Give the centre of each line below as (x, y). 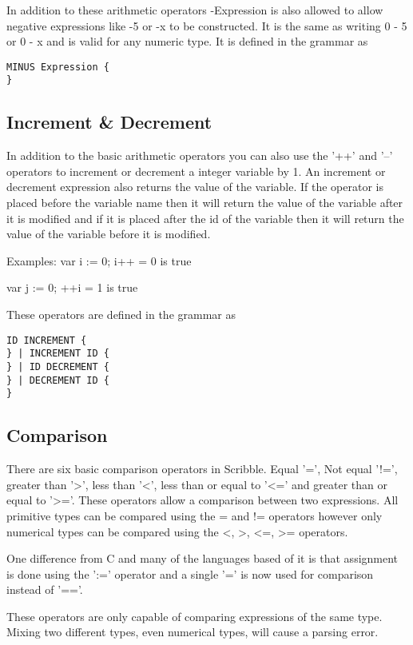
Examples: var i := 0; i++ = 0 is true (99, 260)
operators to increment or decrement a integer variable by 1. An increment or (196, 171)
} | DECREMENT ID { (58, 380)
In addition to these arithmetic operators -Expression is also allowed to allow (195, 10)
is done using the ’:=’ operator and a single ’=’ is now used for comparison (190, 573)
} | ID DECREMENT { (58, 366)
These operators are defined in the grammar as (121, 315)
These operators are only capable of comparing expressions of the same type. (195, 616)
